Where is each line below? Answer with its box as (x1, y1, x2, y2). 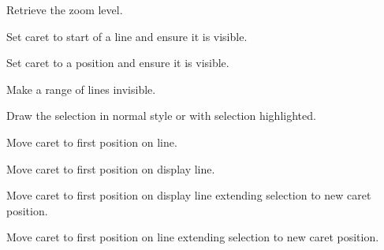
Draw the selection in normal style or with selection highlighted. (6, 107, 316, 124)
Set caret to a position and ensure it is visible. (6, 54, 229, 71)
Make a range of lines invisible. (6, 80, 156, 97)
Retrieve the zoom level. (6, 2, 123, 17)
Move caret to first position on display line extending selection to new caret (6, 187, 371, 203)
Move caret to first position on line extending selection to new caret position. (6, 229, 379, 245)
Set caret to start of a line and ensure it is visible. (6, 28, 248, 44)
